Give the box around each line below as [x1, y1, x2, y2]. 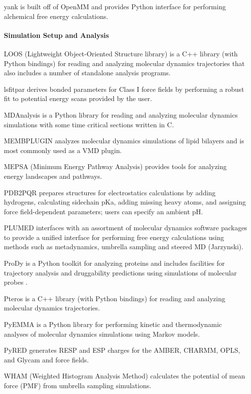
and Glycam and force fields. [4, 354, 89, 364]
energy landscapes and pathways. [4, 171, 102, 181]
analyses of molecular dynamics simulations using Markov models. [4, 328, 200, 339]
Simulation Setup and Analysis [4, 30, 109, 40]
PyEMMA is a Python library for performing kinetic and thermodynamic [4, 319, 222, 329]
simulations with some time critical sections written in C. [4, 119, 174, 129]
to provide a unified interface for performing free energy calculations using [4, 232, 224, 242]
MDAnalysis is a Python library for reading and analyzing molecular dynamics [4, 109, 238, 120]
